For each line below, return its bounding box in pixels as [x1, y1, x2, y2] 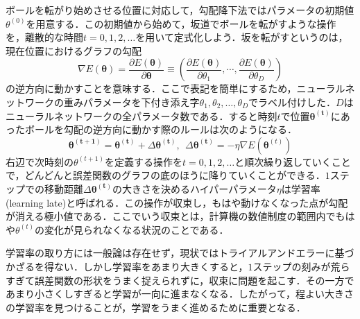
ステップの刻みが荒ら [252, 259, 350, 273]
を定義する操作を [105, 154, 182, 169]
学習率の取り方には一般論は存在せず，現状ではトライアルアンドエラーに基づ [6, 245, 354, 260]
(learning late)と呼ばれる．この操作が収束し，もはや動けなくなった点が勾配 [6, 195, 348, 209]
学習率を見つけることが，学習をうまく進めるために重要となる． [15, 300, 306, 314]
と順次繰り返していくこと [234, 154, 351, 169]
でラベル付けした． [248, 94, 336, 109]
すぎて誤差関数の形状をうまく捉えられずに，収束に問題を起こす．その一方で [6, 273, 354, 287]
